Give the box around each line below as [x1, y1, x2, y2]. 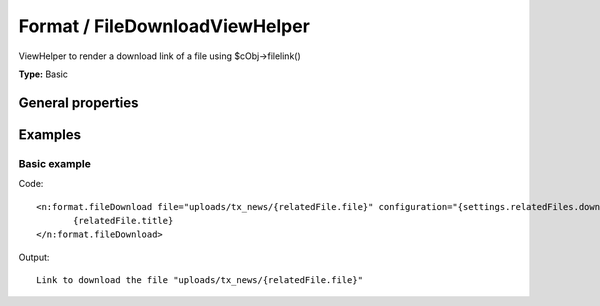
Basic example [18, 156, 92, 170]
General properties [18, 94, 139, 111]
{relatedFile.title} [73, 215, 174, 226]
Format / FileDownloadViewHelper [18, 15, 310, 37]
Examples [18, 126, 82, 143]
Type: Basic [18, 68, 69, 80]
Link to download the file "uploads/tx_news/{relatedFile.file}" [36, 275, 364, 286]
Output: [18, 251, 50, 263]
